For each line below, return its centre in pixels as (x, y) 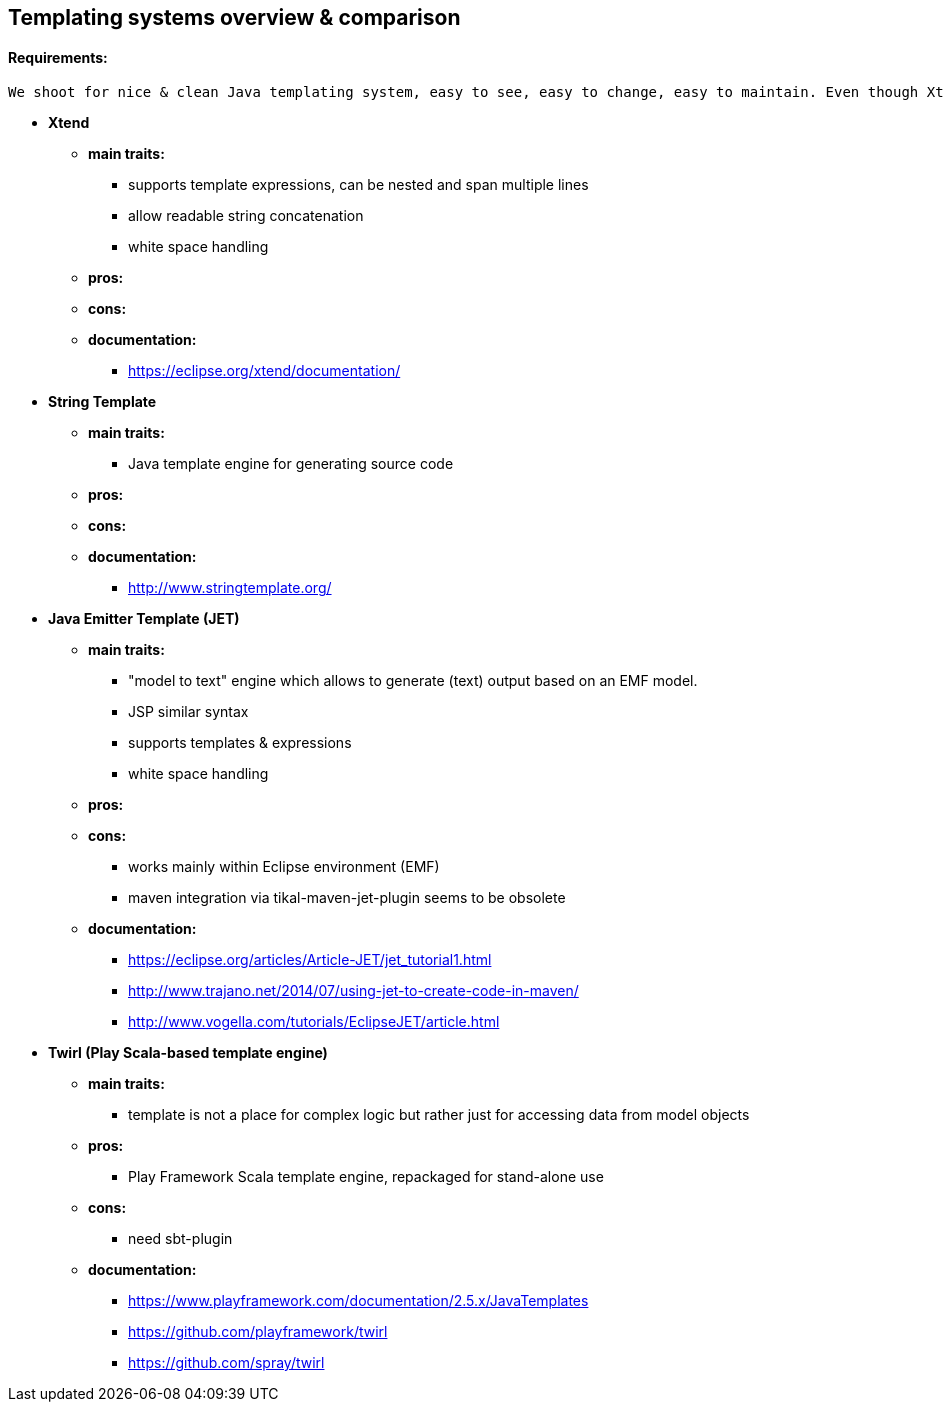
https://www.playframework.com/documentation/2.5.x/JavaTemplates (358, 1301)
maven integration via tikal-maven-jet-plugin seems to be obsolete (347, 898)
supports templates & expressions (240, 743)
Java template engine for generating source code (291, 464)
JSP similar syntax (188, 712)
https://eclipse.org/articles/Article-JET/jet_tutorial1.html (310, 960)
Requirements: (58, 57)
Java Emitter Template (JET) (144, 619)
